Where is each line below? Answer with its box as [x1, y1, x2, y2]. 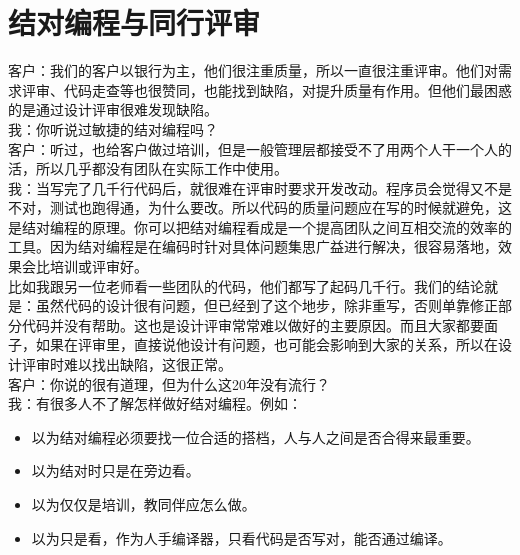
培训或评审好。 [49, 256, 148, 277]
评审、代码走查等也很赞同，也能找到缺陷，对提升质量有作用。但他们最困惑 [21, 79, 512, 100]
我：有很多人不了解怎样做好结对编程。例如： [8, 393, 302, 414]
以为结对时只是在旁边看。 [31, 460, 200, 481]
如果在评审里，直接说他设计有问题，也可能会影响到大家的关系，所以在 [35, 334, 498, 355]
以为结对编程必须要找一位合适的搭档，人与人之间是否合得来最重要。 [31, 426, 480, 447]
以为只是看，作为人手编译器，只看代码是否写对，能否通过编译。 [31, 527, 452, 548]
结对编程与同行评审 [8, 2, 261, 43]
